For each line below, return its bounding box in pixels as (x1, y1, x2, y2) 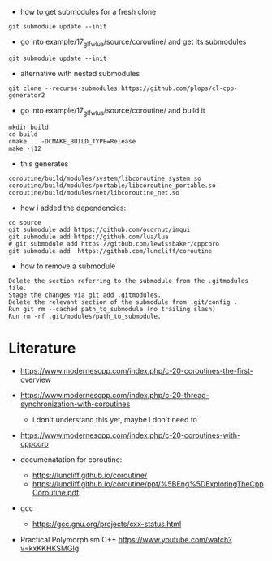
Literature (8, 339, 76, 358)
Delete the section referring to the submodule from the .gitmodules (8, 276, 249, 285)
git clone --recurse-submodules (8, 84, 118, 92)
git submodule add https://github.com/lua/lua (8, 233, 169, 241)
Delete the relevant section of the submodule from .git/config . (8, 298, 238, 306)
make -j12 (8, 144, 42, 152)
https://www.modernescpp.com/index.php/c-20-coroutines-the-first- (19, 366, 254, 375)
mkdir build (8, 123, 49, 131)
